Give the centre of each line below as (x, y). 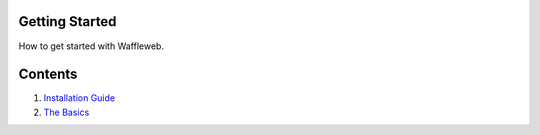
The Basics (66, 112)
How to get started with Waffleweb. (91, 46)
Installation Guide (79, 98)
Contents (48, 74)
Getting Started (67, 21)
